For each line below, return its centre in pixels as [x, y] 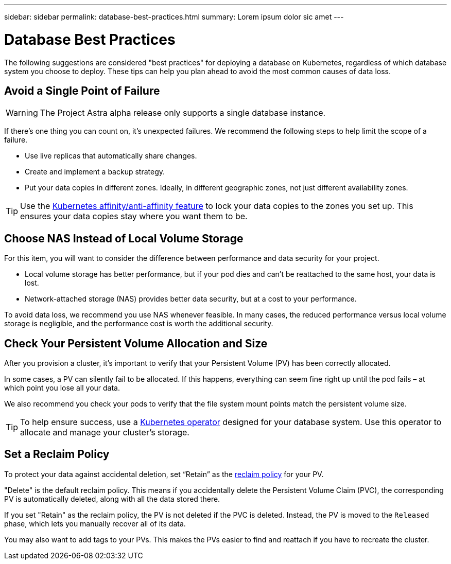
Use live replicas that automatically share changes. [111, 156]
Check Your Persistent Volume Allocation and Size [136, 343]
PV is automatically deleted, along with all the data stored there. [112, 499]
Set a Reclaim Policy [57, 454]
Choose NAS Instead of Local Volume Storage [124, 238]
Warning [22, 113]
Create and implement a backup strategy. [95, 172]
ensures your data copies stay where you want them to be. [134, 216]
